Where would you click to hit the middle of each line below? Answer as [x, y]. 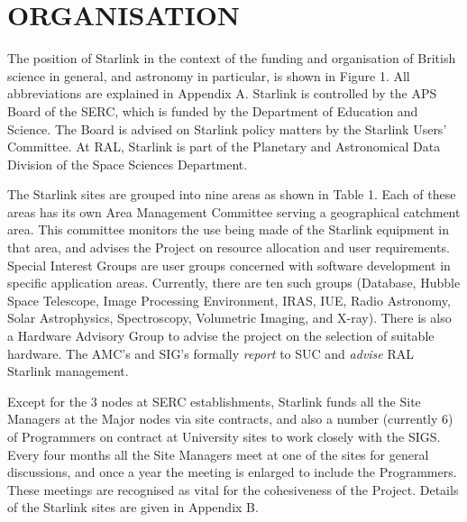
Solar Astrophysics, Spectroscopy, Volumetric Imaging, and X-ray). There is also [229, 318]
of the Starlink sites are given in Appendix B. [133, 507]
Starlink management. [68, 371]
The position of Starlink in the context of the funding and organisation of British [232, 58]
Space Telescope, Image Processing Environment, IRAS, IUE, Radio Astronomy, [229, 300]
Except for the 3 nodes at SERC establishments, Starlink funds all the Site [214, 401]
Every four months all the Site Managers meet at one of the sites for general [218, 454]
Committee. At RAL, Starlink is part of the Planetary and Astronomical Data [224, 147]
